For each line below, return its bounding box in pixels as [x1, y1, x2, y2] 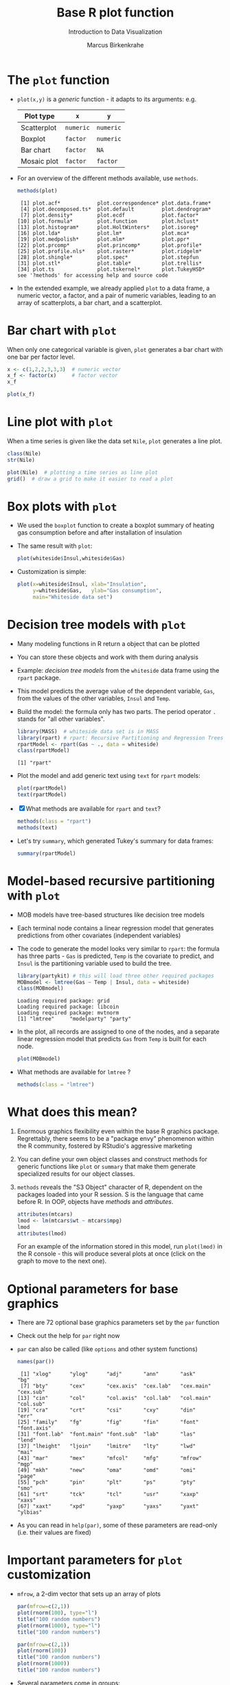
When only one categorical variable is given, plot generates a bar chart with [7, 345, 223, 353]
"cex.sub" [16, 1389, 46, 1396]
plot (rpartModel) [16, 785, 67, 792]
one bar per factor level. [7, 353, 76, 361]
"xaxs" [16, 1497, 36, 1504]
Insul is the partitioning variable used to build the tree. [16, 959, 172, 967]
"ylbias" [16, 1509, 43, 1516]
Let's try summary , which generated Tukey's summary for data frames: [16, 836, 214, 845]
